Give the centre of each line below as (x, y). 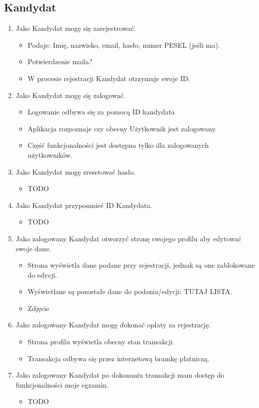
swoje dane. (33, 248)
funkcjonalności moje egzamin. (62, 384)
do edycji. (42, 274)
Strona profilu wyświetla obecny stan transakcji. (101, 342)
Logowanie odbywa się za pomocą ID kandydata (101, 112)
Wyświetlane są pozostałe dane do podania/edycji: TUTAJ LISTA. (130, 291)
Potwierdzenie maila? (60, 61)
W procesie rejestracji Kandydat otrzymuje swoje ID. (109, 78)
